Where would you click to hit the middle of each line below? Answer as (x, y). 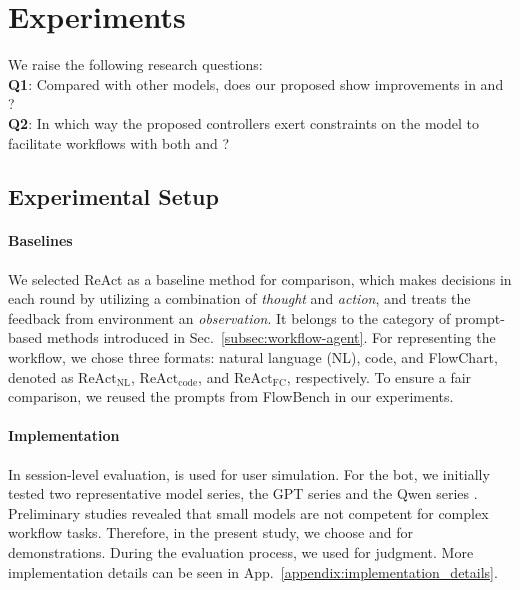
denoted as (41, 376)
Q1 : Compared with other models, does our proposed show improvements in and (256, 83)
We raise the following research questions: (135, 64)
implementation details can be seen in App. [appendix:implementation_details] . (253, 571)
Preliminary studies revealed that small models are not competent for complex (248, 512)
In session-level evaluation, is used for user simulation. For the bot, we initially (249, 473)
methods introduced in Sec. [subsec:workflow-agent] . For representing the (271, 337)
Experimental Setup (113, 196)
